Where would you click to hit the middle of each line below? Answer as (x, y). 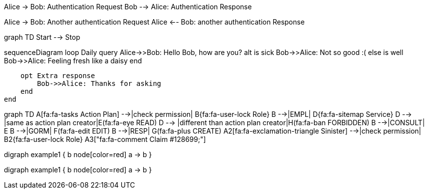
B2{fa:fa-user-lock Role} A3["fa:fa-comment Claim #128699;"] (105, 139)
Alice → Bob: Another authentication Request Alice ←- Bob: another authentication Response (154, 22)
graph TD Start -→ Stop (42, 37)
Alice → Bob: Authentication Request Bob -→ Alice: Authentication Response (128, 7)
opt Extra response (58, 76)
